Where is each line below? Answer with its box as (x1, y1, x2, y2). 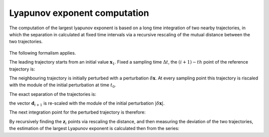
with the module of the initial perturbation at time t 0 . (9, 82, 117, 89)
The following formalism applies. (9, 50, 76, 56)
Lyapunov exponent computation (9, 7, 149, 18)
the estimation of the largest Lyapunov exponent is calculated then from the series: (9, 126, 179, 132)
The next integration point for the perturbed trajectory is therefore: (9, 109, 146, 115)
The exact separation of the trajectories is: (9, 91, 97, 97)
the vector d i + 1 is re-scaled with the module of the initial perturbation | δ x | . (9, 100, 165, 107)
